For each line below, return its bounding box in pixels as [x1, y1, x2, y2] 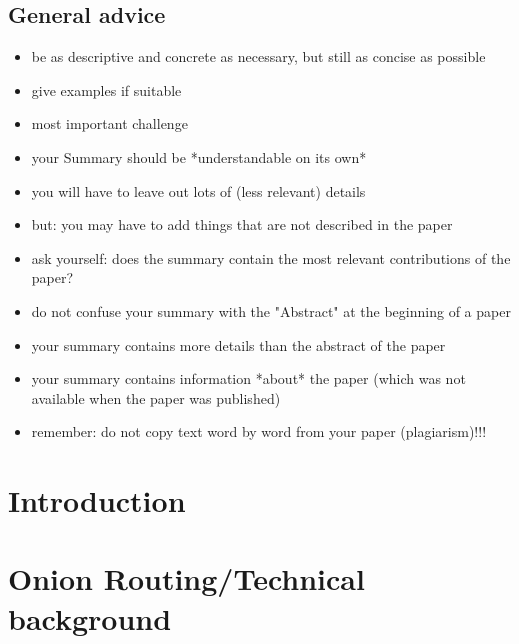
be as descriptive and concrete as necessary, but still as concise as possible [31, 46, 486, 67]
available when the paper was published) [31, 387, 281, 408]
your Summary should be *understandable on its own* [31, 146, 367, 167]
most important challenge [31, 113, 188, 134]
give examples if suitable [31, 79, 182, 100]
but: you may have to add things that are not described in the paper [31, 214, 453, 235]
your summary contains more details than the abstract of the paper [31, 334, 446, 355]
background [8, 597, 172, 638]
